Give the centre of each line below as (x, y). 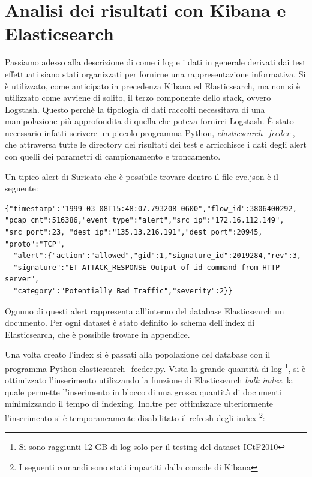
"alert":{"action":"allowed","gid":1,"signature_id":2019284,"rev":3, (157, 256)
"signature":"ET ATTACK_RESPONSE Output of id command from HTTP (147, 267)
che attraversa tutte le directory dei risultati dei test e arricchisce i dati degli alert (156, 144)
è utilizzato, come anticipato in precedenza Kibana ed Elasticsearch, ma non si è (153, 85)
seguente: (22, 188)
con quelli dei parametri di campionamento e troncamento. (113, 156)
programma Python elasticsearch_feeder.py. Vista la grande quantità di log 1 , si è (155, 367)
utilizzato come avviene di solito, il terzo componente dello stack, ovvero (138, 97)
